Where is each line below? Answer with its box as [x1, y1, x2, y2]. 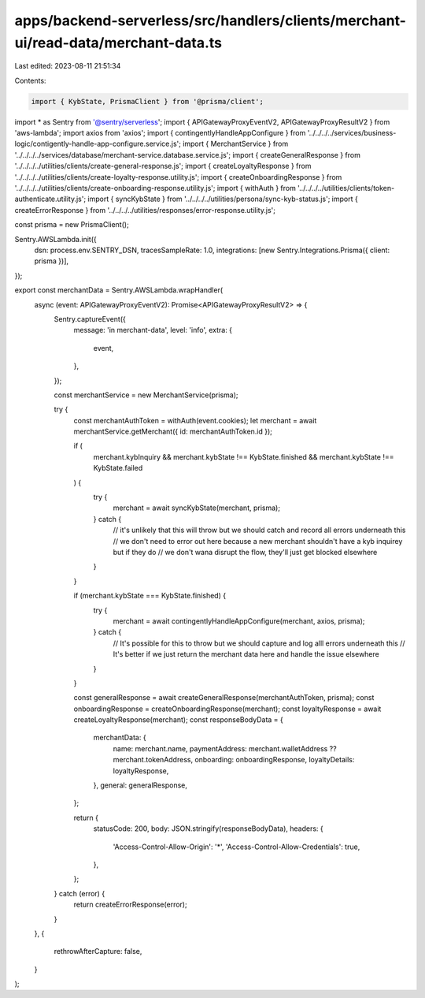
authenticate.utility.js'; [14, 194, 87, 204]
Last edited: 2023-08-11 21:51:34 [14, 61, 121, 71]
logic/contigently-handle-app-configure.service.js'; [14, 139, 181, 149]
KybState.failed [93, 464, 143, 473]
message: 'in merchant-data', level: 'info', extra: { [73, 326, 232, 335]
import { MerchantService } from [182, 139, 289, 149]
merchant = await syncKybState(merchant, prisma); [113, 503, 281, 512]
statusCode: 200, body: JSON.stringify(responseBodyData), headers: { [93, 824, 324, 833]
